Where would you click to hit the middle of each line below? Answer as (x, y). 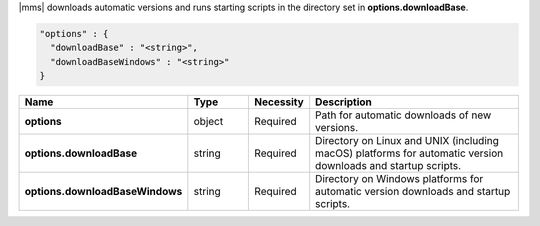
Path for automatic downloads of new (403, 115)
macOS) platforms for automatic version (409, 153)
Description (343, 102)
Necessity (279, 102)
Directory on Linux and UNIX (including (407, 141)
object (208, 122)
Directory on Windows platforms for (399, 179)
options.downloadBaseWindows (103, 192)
